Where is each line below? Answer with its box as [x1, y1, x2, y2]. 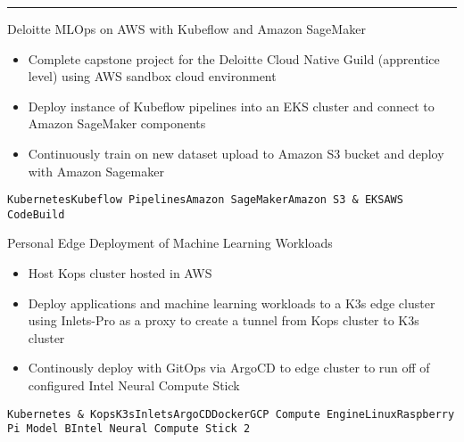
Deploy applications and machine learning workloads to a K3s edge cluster [28, 293, 435, 312]
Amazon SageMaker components [28, 114, 206, 133]
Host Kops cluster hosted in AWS [28, 264, 212, 282]
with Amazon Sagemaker [28, 161, 164, 180]
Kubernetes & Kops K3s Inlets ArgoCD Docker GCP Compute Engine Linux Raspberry [7, 407, 455, 421]
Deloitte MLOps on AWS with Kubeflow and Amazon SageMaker [7, 20, 366, 37]
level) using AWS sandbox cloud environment [28, 67, 277, 86]
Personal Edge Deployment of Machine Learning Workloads [7, 233, 333, 252]
